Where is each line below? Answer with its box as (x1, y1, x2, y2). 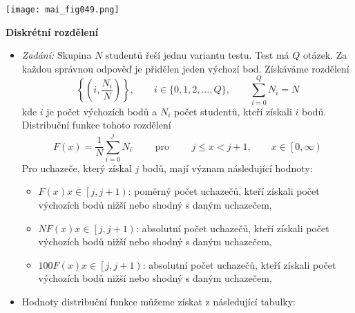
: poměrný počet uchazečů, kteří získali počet (128, 184, 320, 198)
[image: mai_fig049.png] (6, 5, 119, 15)
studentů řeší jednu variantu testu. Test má (105, 48, 289, 62)
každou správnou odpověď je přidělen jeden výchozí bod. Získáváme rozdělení (21, 61, 349, 75)
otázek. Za (303, 48, 347, 62)
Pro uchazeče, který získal (21, 160, 132, 175)
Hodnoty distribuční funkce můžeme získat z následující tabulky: (21, 294, 296, 309)
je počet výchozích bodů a (46, 104, 157, 118)
